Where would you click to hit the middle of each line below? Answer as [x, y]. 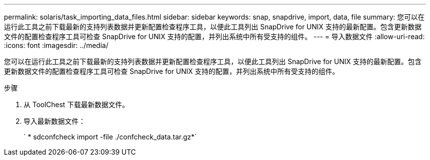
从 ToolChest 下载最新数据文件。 [76, 104]
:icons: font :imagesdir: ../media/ [56, 45]
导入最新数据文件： [54, 121]
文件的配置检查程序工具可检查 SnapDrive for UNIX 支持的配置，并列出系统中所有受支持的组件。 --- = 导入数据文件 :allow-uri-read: [215, 36]
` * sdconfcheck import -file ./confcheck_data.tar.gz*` [110, 137]
